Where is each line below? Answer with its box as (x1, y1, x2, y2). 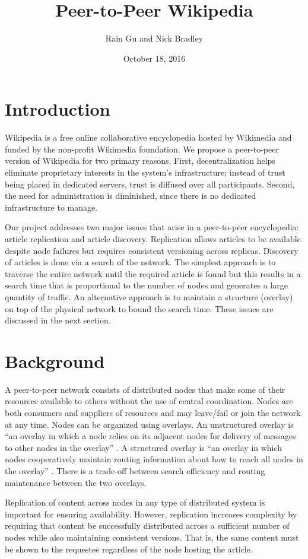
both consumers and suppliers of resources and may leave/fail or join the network (5, 406, 301, 419)
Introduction (5, 97, 110, 121)
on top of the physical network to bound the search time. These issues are (5, 302, 274, 315)
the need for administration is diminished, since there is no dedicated (5, 189, 256, 202)
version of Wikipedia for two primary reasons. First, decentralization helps (5, 154, 275, 167)
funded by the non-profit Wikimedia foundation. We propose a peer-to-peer (5, 142, 279, 155)
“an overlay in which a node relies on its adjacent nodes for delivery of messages (5, 430, 296, 442)
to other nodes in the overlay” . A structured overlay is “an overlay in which (5, 441, 282, 453)
